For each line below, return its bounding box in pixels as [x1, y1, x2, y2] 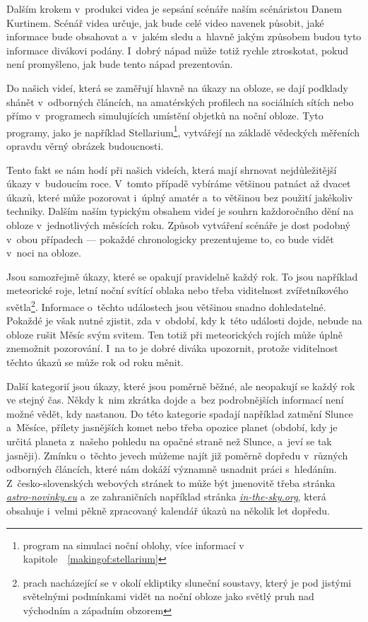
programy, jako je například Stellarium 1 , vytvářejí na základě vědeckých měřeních [6, 122, 360, 139]
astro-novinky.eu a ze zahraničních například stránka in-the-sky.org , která [6, 489, 326, 504]
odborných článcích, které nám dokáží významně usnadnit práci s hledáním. [6, 462, 337, 476]
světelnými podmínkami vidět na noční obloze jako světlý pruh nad [23, 589, 314, 604]
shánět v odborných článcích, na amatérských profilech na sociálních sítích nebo [6, 94, 354, 109]
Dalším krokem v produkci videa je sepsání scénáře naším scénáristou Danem [6, 1, 343, 16]
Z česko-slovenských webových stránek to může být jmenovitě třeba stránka [6, 475, 336, 490]
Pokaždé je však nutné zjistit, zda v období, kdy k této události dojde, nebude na [6, 313, 362, 328]
